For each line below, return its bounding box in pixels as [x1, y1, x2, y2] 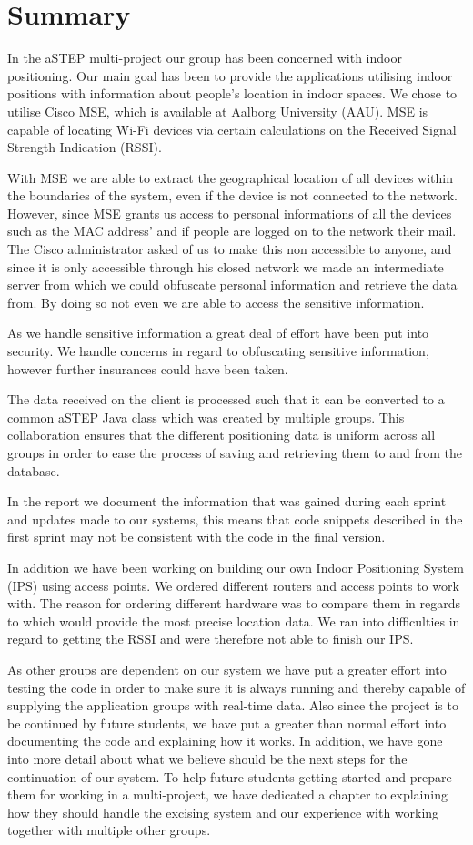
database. [7, 461, 60, 480]
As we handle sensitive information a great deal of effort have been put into [7, 323, 429, 342]
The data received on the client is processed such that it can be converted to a [7, 390, 445, 409]
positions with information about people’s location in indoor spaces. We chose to [7, 84, 458, 103]
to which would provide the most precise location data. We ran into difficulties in [7, 611, 460, 630]
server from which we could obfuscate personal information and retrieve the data [7, 275, 458, 294]
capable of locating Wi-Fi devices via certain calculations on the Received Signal [7, 119, 457, 138]
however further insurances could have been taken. [7, 359, 288, 378]
